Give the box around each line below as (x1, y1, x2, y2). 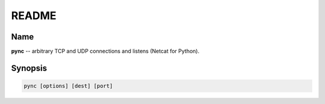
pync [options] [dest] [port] (23, 82, 113, 90)
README (11, 9, 57, 22)
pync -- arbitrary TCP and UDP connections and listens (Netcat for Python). (11, 48, 200, 55)
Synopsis (11, 63, 48, 73)
